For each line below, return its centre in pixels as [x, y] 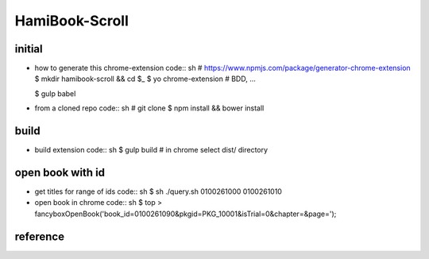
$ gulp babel [55, 93]
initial [29, 49]
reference [40, 236]
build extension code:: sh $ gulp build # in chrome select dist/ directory [151, 150]
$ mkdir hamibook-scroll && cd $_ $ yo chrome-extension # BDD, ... [145, 79]
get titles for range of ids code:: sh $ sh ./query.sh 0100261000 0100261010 [158, 191]
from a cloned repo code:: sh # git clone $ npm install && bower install [149, 108]
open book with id [60, 172]
